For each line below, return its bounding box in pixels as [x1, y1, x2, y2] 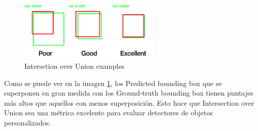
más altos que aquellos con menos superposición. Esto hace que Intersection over [4, 97, 254, 108]
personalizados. [4, 117, 51, 127]
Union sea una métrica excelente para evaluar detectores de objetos [4, 107, 213, 118]
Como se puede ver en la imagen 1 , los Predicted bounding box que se [4, 77, 222, 88]
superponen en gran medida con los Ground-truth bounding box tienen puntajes [4, 88, 253, 98]
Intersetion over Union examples [24, 61, 125, 71]
